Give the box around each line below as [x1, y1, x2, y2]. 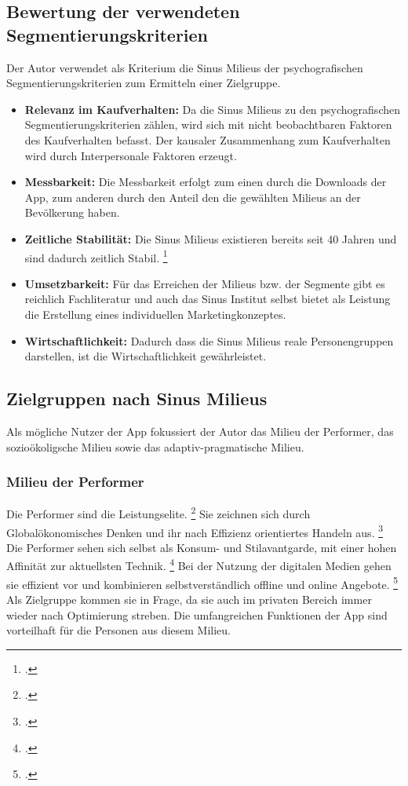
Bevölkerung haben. [24, 204, 120, 221]
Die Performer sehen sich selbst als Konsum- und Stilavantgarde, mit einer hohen [6, 539, 397, 555]
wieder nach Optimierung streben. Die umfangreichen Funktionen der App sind [6, 606, 388, 623]
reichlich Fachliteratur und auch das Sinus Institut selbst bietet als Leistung [24, 291, 391, 307]
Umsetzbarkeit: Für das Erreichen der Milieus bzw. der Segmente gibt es [24, 275, 385, 291]
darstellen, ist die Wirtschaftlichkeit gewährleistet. [24, 348, 267, 364]
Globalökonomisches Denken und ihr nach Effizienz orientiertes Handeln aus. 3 [6, 521, 384, 540]
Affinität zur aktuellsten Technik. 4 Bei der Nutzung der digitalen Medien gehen [6, 555, 392, 574]
